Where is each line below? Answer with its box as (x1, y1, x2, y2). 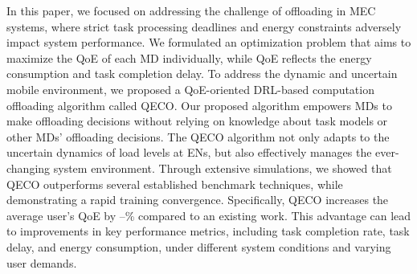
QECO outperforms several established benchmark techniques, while (6, 175, 343, 192)
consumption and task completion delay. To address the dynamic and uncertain (6, 65, 398, 82)
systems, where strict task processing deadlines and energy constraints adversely (6, 18, 402, 35)
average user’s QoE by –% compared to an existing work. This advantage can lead (6, 207, 411, 223)
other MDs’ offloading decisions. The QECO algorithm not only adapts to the (6, 128, 390, 145)
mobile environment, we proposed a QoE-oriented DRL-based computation (6, 80, 374, 97)
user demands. (6, 254, 77, 271)
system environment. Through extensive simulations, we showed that (53, 159, 392, 176)
